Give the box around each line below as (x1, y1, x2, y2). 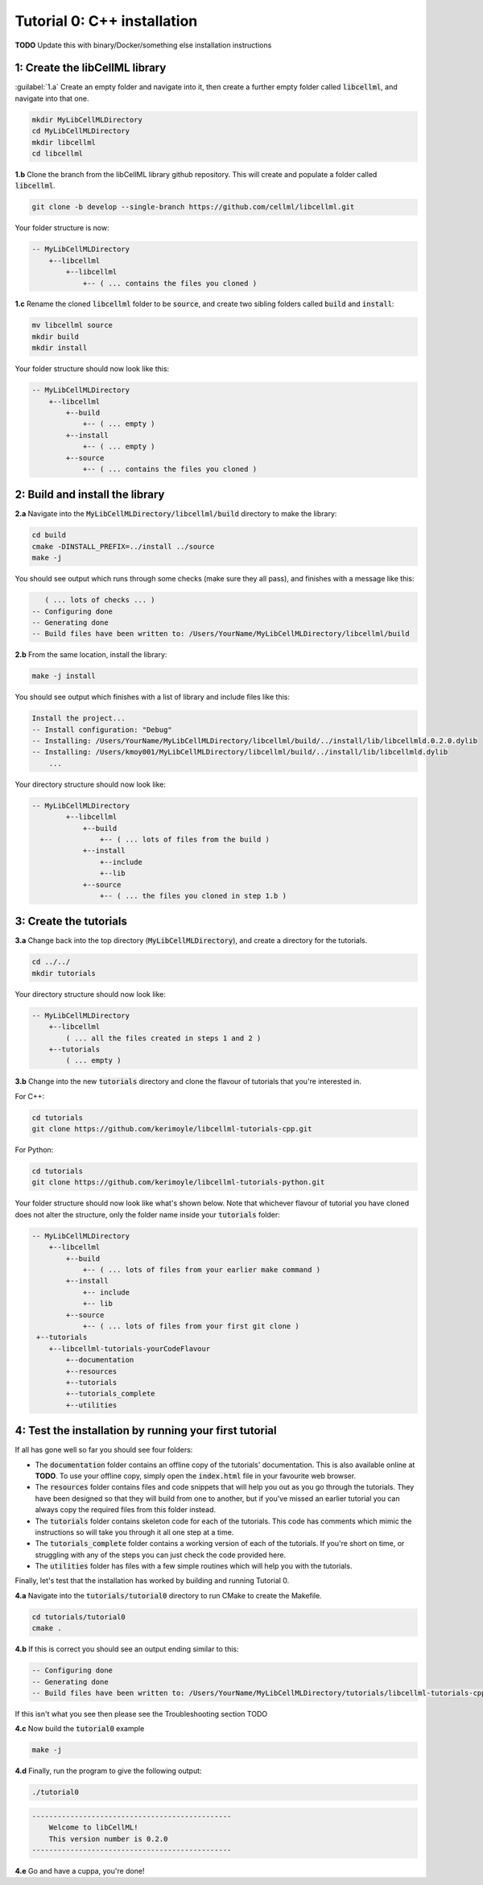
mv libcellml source (31, 320, 113, 330)
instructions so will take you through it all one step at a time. (35, 1527, 234, 1537)
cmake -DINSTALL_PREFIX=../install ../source (31, 542, 215, 551)
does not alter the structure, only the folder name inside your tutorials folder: (14, 1209, 281, 1219)
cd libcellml (31, 149, 84, 158)
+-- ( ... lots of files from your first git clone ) (82, 1321, 299, 1330)
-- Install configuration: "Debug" (31, 725, 172, 734)
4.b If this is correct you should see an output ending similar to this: (14, 1644, 239, 1654)
